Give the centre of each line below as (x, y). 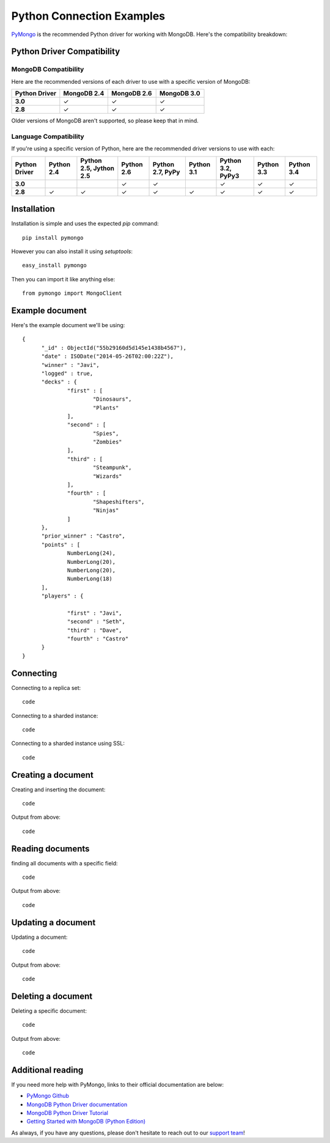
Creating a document (53, 775)
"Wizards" (107, 476)
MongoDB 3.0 (180, 94)
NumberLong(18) (90, 579)
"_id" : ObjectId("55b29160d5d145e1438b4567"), (114, 348)
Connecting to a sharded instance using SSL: (68, 744)
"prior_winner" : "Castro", (83, 536)
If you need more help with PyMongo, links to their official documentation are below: (118, 1084)
